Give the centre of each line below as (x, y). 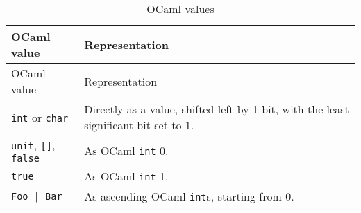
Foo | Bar (37, 196)
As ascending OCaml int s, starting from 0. (189, 196)
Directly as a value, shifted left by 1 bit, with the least (217, 109)
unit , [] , (33, 145)
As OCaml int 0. (126, 150)
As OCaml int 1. (126, 176)
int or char (40, 117)
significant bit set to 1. (139, 125)
